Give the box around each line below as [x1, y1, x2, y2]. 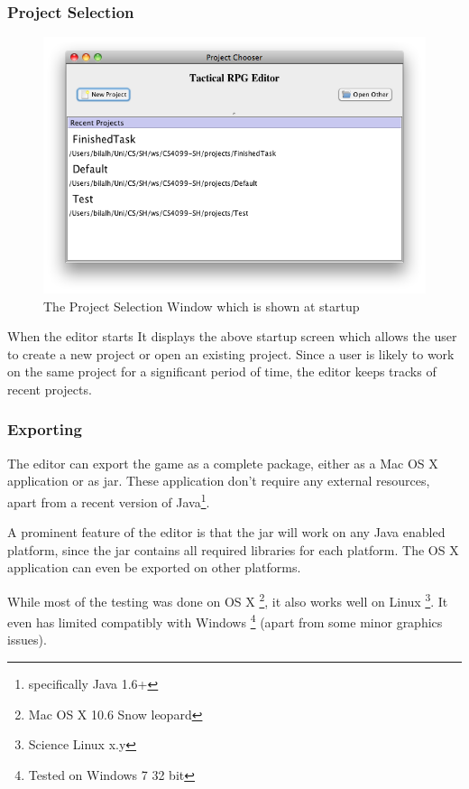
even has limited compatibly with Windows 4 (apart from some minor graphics [7, 610, 443, 631]
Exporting [7, 418, 82, 441]
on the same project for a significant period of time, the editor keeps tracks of [7, 362, 437, 381]
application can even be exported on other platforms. [7, 558, 301, 577]
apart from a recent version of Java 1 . [7, 489, 210, 511]
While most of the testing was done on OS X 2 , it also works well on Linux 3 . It [7, 589, 448, 610]
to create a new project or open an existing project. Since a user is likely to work [7, 344, 455, 363]
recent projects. [7, 379, 92, 398]
